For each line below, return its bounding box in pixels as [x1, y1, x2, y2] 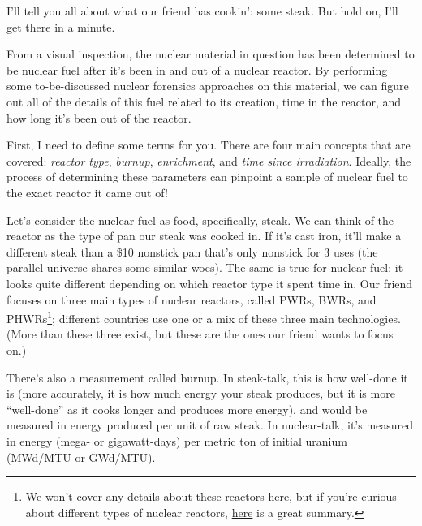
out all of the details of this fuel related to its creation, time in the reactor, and [6, 93, 402, 110]
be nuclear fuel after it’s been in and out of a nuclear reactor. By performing [6, 61, 388, 78]
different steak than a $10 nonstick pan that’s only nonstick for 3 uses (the [6, 243, 378, 260]
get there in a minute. [6, 18, 115, 35]
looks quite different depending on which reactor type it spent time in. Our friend [6, 274, 413, 291]
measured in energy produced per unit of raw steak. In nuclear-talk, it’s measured [6, 416, 414, 433]
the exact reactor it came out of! [6, 183, 168, 200]
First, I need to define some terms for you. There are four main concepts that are [6, 136, 411, 153]
